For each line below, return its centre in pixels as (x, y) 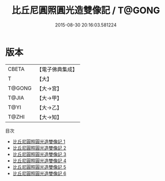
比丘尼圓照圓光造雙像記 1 (39, 141)
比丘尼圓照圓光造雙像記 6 (39, 173)
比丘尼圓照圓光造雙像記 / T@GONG (86, 10)
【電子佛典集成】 (57, 69)
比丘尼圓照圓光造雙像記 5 (39, 167)
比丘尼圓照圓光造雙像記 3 (39, 154)
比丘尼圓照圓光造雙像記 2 (39, 148)
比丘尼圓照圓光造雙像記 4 (39, 161)
